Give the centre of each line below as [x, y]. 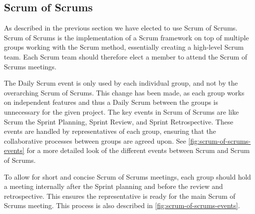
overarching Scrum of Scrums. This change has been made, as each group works [124, 92]
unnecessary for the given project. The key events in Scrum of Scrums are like [121, 111]
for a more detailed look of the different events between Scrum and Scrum [138, 150]
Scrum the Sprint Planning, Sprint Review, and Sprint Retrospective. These [119, 121]
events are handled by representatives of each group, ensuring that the [110, 131]
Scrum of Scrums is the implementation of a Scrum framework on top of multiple [127, 37]
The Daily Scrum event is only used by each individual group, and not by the [121, 83]
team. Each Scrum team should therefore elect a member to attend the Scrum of [126, 56]
